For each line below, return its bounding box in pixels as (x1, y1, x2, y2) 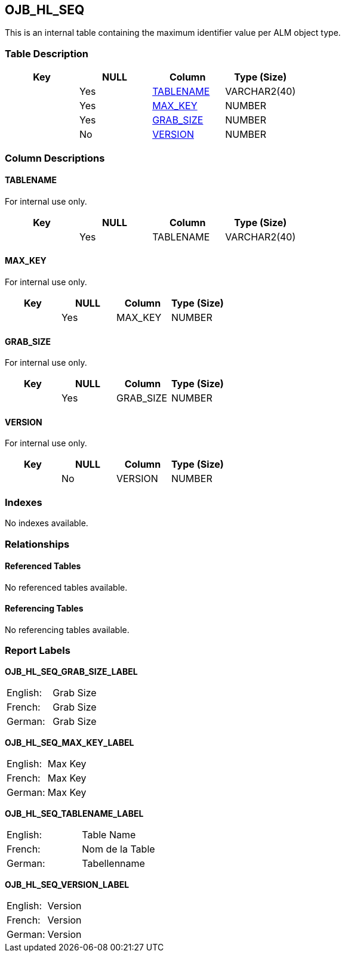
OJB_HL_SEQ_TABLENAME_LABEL (5, 808, 144, 819)
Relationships (5, 538, 70, 550)
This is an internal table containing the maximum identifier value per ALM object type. (5, 27, 341, 38)
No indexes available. (5, 518, 88, 529)
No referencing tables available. (5, 624, 130, 635)
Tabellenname (82, 857, 145, 869)
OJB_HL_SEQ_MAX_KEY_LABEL (5, 737, 134, 748)
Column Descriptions (5, 152, 105, 164)
